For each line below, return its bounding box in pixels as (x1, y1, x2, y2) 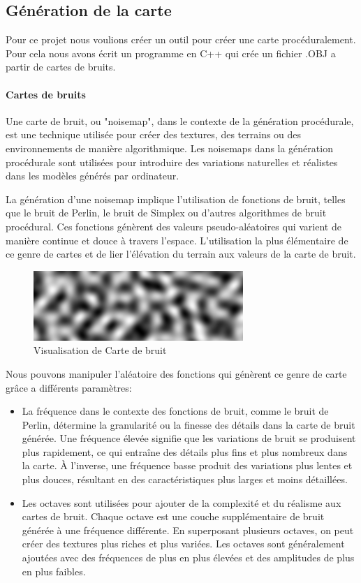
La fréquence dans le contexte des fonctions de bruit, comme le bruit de (22, 404, 329, 418)
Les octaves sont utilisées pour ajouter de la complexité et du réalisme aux (22, 495, 341, 510)
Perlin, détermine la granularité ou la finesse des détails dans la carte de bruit (22, 417, 355, 431)
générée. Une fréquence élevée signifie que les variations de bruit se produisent (22, 431, 356, 445)
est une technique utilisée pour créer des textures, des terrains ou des (6, 127, 302, 142)
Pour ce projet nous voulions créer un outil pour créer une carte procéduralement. (6, 32, 356, 47)
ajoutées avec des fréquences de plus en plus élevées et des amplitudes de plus (22, 550, 355, 565)
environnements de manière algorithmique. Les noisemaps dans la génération (6, 140, 333, 155)
